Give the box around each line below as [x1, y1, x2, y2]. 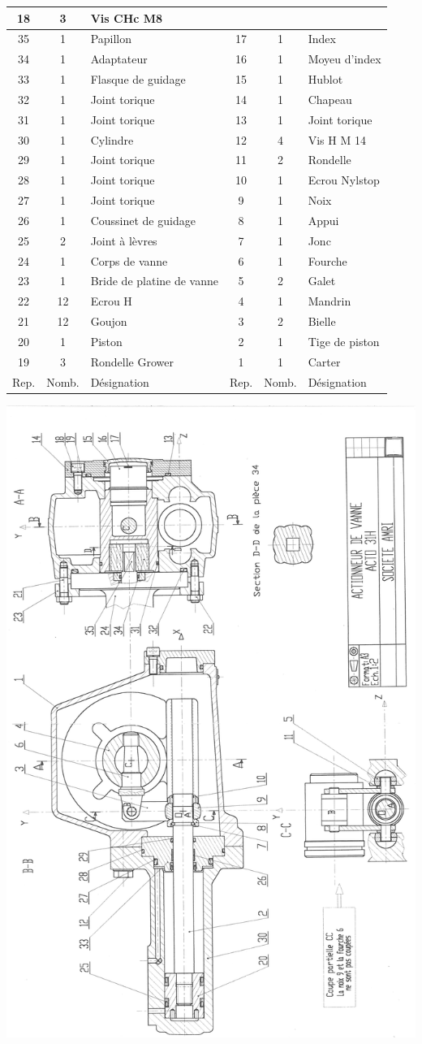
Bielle [308, 313, 336, 330]
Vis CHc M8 [90, 9, 163, 26]
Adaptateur [90, 50, 148, 67]
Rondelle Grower [90, 353, 174, 370]
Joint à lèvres [90, 232, 157, 249]
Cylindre [90, 131, 134, 148]
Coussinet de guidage [90, 211, 196, 228]
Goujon [90, 313, 127, 330]
